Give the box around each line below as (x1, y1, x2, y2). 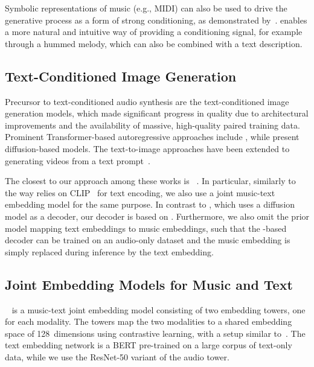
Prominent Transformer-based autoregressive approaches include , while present (5, 130, 300, 143)
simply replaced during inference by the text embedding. (5, 245, 214, 258)
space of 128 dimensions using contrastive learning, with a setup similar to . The (5, 327, 306, 339)
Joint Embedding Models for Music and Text (5, 275, 293, 293)
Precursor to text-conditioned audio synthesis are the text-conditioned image (5, 95, 289, 107)
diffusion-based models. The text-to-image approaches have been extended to (5, 142, 290, 155)
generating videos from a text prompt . (5, 154, 150, 167)
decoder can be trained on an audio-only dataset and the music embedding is (5, 234, 290, 246)
